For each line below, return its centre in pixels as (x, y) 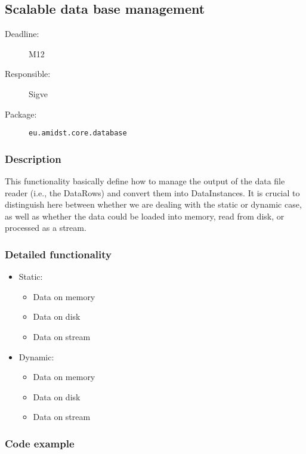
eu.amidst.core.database (78, 133)
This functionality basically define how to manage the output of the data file (145, 181)
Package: (21, 114)
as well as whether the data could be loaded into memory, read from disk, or (145, 216)
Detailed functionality (58, 254)
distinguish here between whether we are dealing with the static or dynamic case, (153, 204)
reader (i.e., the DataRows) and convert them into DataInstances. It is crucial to (152, 192)
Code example (40, 443)
